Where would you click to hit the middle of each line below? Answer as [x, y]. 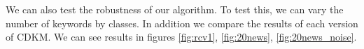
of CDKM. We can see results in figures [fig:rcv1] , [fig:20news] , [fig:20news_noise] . [181, 37]
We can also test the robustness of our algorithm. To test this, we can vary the [175, 9]
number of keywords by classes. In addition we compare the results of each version [182, 23]
